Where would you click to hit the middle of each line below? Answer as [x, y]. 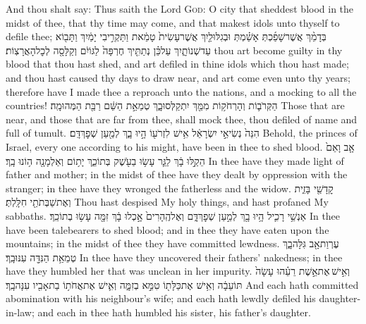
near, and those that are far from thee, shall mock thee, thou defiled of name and [182, 119]
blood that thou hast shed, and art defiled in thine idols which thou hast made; [177, 64]
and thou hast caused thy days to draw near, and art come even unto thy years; [178, 77]
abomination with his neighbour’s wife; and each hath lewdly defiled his [161, 298]
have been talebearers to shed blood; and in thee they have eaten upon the [167, 229]
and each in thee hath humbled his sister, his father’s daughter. [174, 312]
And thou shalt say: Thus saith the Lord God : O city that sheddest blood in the [180, 8]
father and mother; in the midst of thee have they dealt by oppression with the [177, 174]
